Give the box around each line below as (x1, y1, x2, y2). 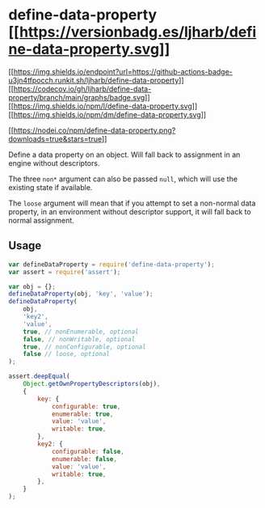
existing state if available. (8, 182, 93, 192)
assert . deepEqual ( (8, 372, 70, 381)
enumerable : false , (51, 455, 117, 463)
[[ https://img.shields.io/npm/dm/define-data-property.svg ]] (8, 109, 207, 119)
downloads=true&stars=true (8, 133, 103, 143)
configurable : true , (51, 402, 121, 410)
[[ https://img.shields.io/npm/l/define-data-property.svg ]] (8, 101, 198, 111)
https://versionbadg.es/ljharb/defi (19, 23, 257, 41)
